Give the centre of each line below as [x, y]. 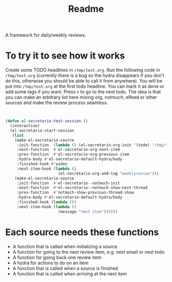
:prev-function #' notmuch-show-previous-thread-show [75, 193]
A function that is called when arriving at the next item [70, 274]
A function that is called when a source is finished [65, 268]
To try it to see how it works [65, 56]
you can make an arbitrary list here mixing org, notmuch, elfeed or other [81, 97]
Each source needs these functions [82, 232]
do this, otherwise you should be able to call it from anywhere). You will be [84, 81]
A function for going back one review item [57, 257]
